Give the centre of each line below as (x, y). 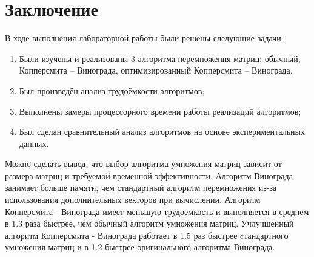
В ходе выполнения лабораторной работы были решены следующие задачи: (144, 38)
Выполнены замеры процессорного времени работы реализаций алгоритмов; (160, 111)
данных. (34, 143)
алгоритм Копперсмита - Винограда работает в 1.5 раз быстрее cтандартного (147, 235)
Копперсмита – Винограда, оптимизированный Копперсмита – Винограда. (156, 70)
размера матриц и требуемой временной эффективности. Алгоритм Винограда (149, 175)
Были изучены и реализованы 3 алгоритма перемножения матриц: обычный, (160, 58)
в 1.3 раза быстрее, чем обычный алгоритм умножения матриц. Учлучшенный (149, 223)
